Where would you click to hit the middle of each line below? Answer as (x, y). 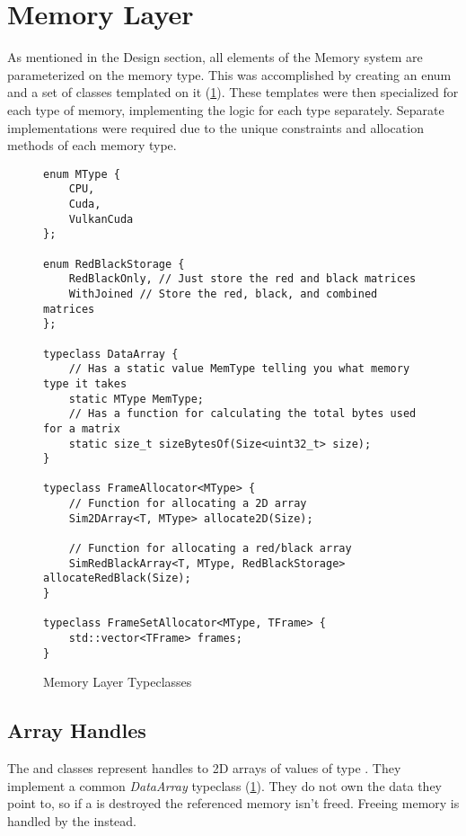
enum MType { (82, 174)
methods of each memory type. (92, 145)
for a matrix (82, 428)
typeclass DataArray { (111, 354)
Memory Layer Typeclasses (118, 682)
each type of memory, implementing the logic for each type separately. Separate (226, 109)
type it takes (85, 383)
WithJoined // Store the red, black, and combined (223, 293)
